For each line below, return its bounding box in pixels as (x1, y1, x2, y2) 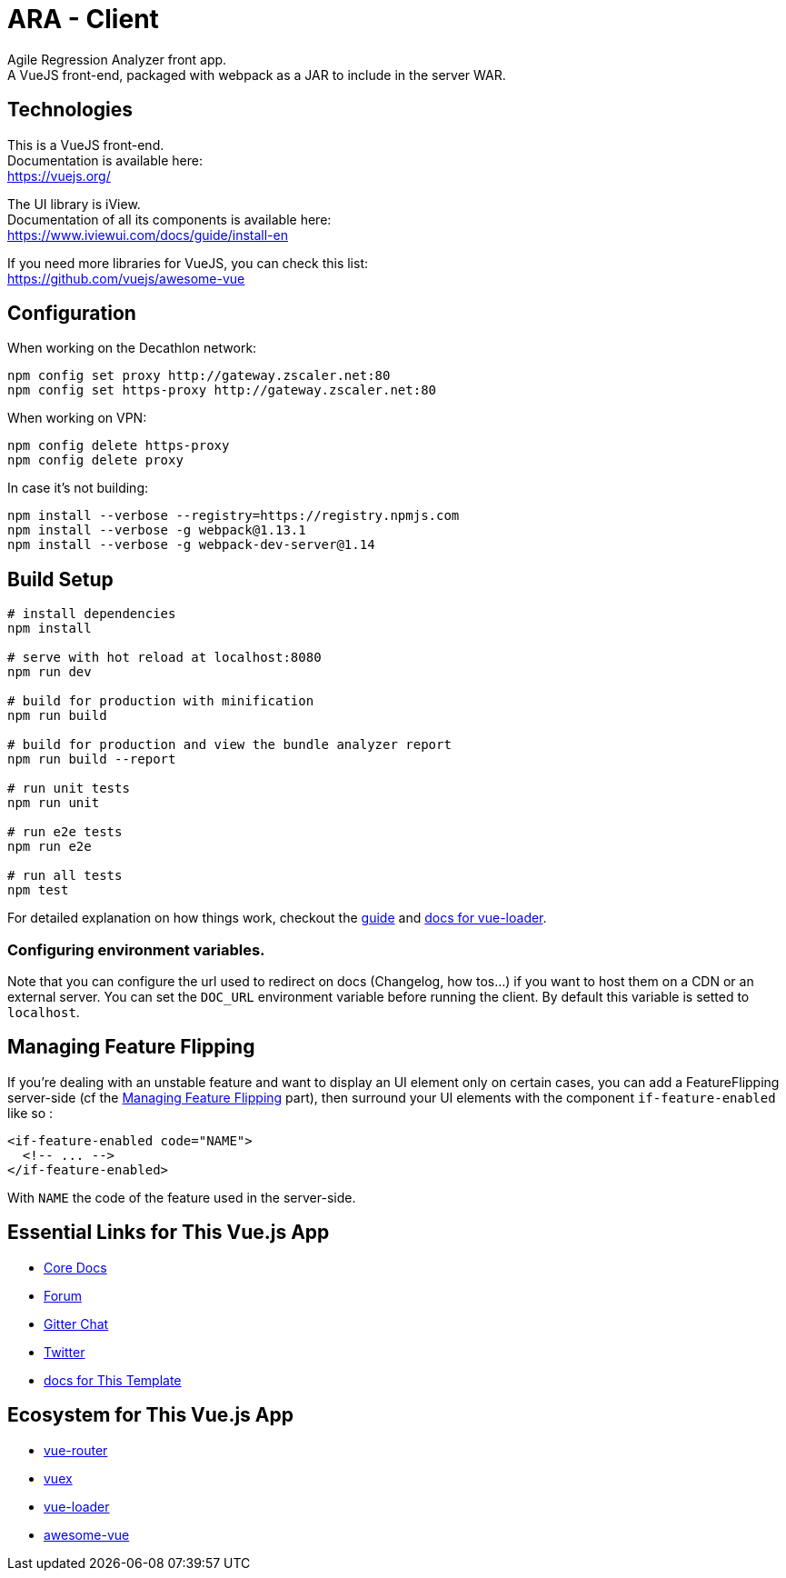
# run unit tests (7, 781, 130, 796)
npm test (7, 883, 69, 898)
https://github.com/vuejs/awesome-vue (7, 270, 245, 286)
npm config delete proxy (7, 453, 184, 468)
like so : (7, 1104, 54, 1121)
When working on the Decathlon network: (7, 340, 257, 356)
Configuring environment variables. (7, 940, 265, 959)
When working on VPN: (7, 410, 147, 426)
